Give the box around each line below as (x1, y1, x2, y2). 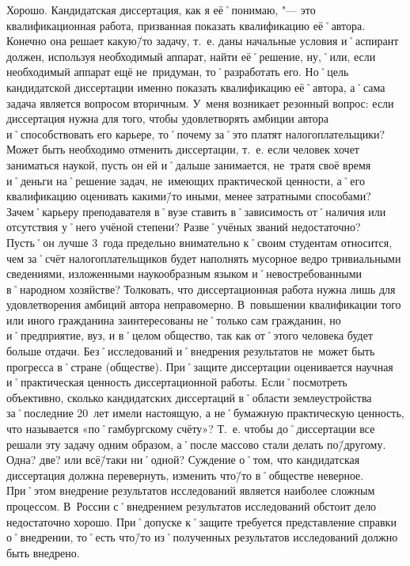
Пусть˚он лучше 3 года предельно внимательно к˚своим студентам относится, (6, 234, 393, 250)
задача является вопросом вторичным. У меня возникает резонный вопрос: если (6, 94, 394, 111)
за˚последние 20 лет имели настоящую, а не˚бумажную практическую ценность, (6, 405, 404, 421)
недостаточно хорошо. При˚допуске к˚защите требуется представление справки (6, 513, 397, 530)
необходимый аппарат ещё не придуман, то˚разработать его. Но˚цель (6, 63, 349, 80)
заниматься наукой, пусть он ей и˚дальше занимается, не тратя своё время (6, 156, 371, 173)
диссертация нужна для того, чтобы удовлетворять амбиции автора (6, 110, 328, 127)
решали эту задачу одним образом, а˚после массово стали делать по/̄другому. (6, 435, 386, 452)
